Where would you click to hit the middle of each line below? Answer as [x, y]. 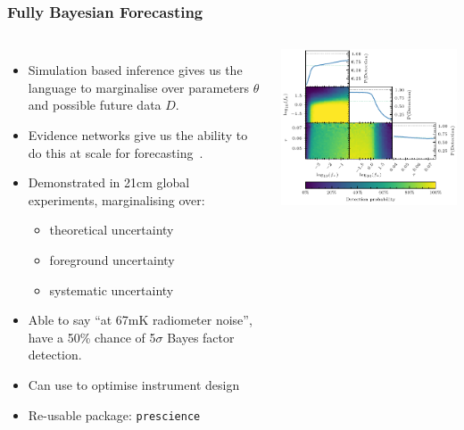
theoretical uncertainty [112, 230]
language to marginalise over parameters [139, 87]
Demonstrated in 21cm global [109, 182]
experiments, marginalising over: [116, 199]
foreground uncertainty [112, 259]
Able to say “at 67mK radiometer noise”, [140, 320]
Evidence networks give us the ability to [138, 135]
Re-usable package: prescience [114, 414]
